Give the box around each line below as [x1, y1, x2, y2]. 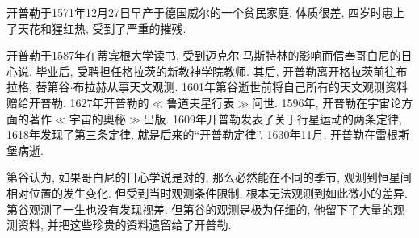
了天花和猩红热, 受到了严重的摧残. [6, 19, 186, 36]
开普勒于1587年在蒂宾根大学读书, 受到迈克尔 [6, 47, 240, 64]
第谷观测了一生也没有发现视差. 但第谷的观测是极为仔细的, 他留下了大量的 [6, 200, 394, 217]
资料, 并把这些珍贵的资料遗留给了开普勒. [17, 216, 232, 233]
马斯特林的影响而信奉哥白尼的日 [242, 47, 413, 64]
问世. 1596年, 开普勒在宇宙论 [252, 94, 402, 111]
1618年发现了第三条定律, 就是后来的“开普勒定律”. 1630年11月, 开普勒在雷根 [6, 126, 398, 143]
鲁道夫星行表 [166, 94, 235, 111]
